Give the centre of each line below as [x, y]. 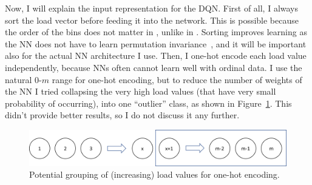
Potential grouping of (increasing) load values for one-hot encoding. [154, 174]
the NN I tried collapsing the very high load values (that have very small [141, 91]
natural [19, 79]
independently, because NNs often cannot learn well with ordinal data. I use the [154, 67]
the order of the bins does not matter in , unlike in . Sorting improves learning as [156, 32]
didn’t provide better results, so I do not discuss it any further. [122, 115]
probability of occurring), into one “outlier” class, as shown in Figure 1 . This [148, 103]
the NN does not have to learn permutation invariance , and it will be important [156, 43]
